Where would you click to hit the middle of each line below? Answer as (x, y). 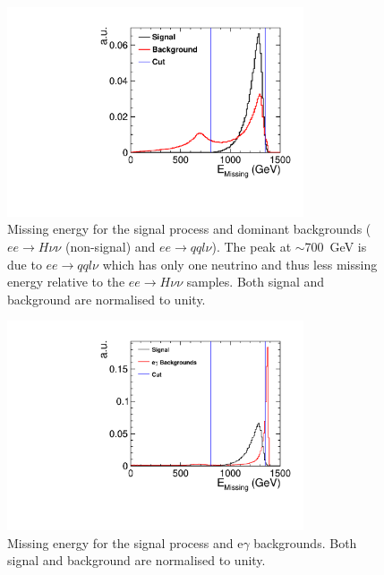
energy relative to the (66, 282)
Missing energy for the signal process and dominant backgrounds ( (189, 229)
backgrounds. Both (305, 542)
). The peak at (252, 246)
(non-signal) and (110, 246)
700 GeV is (336, 246)
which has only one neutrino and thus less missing (240, 264)
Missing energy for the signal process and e (125, 542)
